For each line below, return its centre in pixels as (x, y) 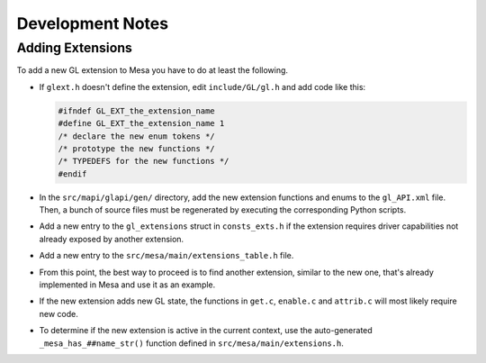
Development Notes (93, 23)
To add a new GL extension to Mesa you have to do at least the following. (152, 70)
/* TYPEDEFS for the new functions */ (144, 161)
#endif (72, 174)
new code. (58, 313)
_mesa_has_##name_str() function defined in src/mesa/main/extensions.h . (191, 343)
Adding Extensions (74, 48)
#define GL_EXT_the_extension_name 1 (141, 123)
